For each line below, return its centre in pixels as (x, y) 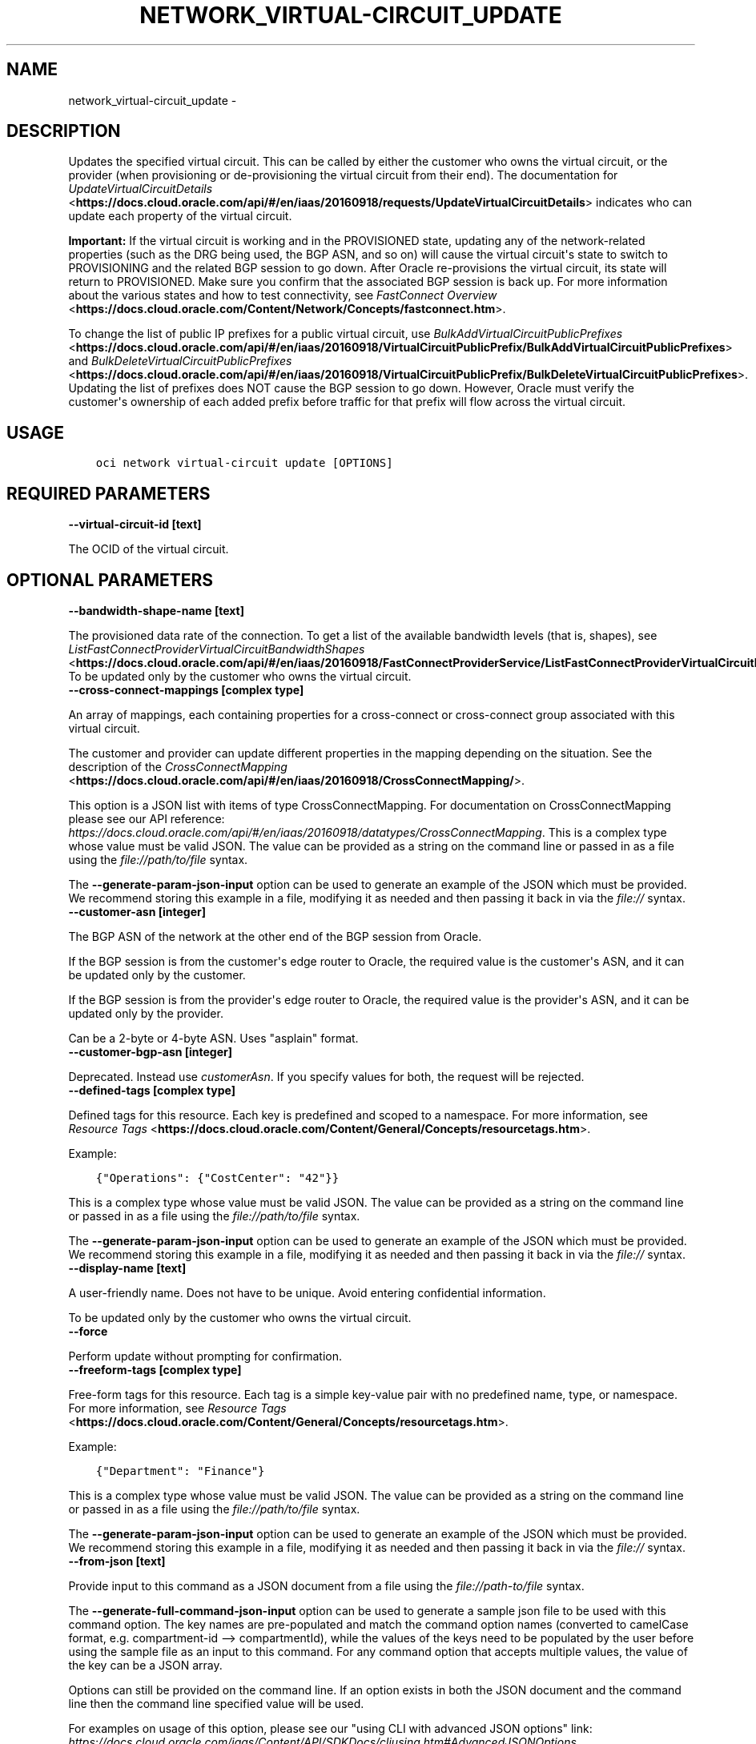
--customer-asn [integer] (137, 911)
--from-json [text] (117, 1561)
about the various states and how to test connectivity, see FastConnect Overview (283, 295)
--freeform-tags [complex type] (155, 1369)
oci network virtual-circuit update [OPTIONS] (244, 463)
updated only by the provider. (146, 1013)
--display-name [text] (127, 1268)
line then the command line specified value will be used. (216, 1703)
